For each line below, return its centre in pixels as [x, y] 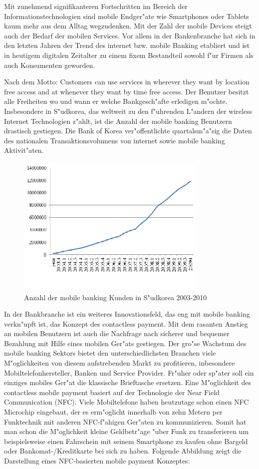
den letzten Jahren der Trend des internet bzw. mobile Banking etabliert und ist [127, 45]
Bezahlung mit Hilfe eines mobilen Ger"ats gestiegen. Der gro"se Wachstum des [125, 343]
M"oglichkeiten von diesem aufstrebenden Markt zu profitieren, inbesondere [120, 363]
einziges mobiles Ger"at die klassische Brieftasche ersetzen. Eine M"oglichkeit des [128, 382]
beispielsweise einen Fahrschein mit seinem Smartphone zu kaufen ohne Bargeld [126, 441]
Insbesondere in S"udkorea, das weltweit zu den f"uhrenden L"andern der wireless [128, 111]
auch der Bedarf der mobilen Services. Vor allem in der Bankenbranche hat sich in [130, 35]
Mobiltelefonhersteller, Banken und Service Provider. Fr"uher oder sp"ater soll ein [129, 372]
